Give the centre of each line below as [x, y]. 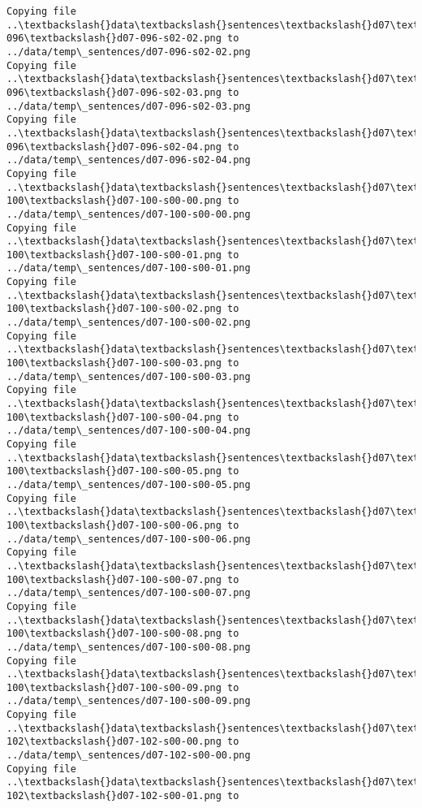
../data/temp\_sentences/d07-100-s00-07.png [129, 593]
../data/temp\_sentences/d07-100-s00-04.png [129, 431]
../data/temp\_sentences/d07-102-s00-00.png [129, 756]
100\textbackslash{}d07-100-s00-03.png [114, 363]
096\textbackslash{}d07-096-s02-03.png [114, 92]
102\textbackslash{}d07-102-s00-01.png [114, 796]
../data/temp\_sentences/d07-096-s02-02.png [129, 52]
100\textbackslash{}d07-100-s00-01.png [114, 255]
